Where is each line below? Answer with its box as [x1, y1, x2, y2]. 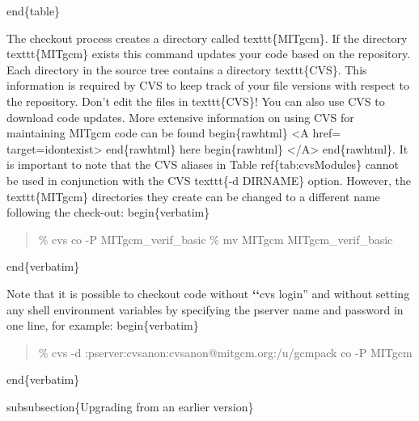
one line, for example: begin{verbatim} [6, 317, 199, 334]
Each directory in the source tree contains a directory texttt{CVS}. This [6, 61, 367, 78]
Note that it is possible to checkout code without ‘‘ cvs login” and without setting [6, 284, 410, 301]
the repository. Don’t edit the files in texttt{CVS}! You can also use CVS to [6, 92, 385, 109]
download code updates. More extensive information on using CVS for [6, 108, 354, 125]
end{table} [6, 2, 61, 19]
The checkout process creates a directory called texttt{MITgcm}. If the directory [6, 29, 408, 46]
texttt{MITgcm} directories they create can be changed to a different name [6, 187, 380, 204]
